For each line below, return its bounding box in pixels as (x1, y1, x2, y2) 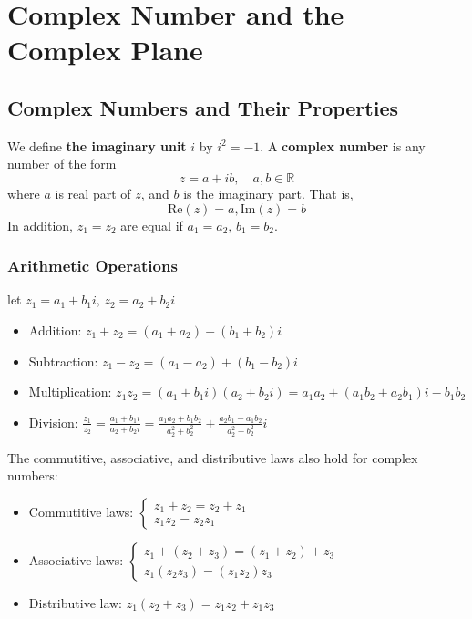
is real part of (55, 183, 131, 202)
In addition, (7, 215, 73, 234)
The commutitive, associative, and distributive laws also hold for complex (7, 448, 418, 467)
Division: (28, 412, 78, 431)
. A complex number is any (260, 136, 426, 155)
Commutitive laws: (28, 502, 134, 521)
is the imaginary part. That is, (183, 183, 354, 202)
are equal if (120, 215, 183, 234)
